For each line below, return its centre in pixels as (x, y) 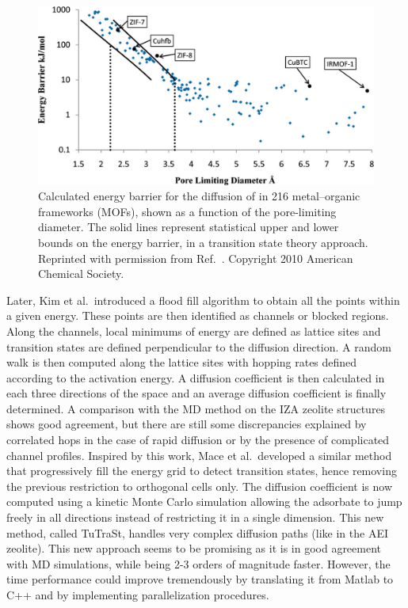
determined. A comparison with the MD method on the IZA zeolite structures (196, 408)
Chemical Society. (81, 274)
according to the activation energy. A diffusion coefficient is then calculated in (196, 377)
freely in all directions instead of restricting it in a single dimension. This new (195, 517)
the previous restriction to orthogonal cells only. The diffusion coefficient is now (200, 486)
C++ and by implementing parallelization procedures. (138, 595)
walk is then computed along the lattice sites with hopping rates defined (182, 362)
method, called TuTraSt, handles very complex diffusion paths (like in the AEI (197, 532)
